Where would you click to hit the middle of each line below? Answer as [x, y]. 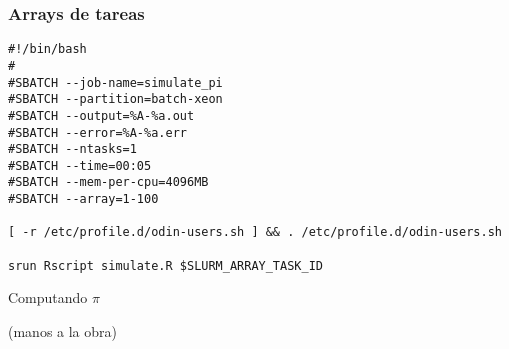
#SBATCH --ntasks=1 [72, 149]
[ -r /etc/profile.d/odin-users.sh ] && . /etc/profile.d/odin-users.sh [255, 232]
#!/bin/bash [47, 49]
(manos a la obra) [63, 331]
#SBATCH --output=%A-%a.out [101, 115]
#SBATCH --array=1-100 [83, 199]
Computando [48, 297]
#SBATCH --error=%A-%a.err [97, 132]
